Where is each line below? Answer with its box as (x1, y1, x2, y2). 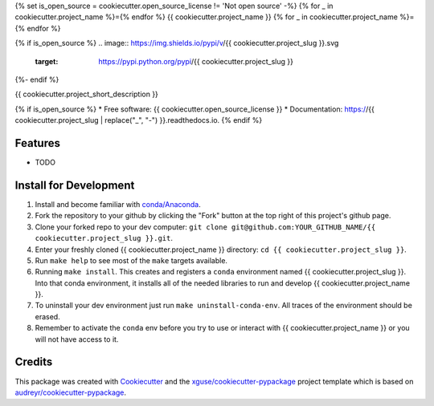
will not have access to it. (35, 334, 119, 344)
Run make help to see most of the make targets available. (35, 255, 228, 265)
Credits (14, 355, 53, 369)
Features (14, 136, 60, 150)
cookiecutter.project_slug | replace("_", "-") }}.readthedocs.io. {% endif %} (14, 116, 263, 125)
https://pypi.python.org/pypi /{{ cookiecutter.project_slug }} (98, 56, 293, 66)
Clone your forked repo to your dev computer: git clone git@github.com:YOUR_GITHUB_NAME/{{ (35, 221, 376, 232)
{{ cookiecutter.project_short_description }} (14, 89, 158, 99)
